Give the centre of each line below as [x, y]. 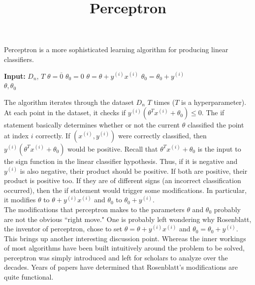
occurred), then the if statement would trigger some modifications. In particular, [125, 190]
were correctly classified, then [162, 135]
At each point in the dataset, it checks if [65, 112]
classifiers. [19, 59]
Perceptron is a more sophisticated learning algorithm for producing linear [116, 49]
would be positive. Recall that [113, 148]
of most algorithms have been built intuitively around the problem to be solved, [124, 248]
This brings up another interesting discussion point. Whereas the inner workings [125, 238]
